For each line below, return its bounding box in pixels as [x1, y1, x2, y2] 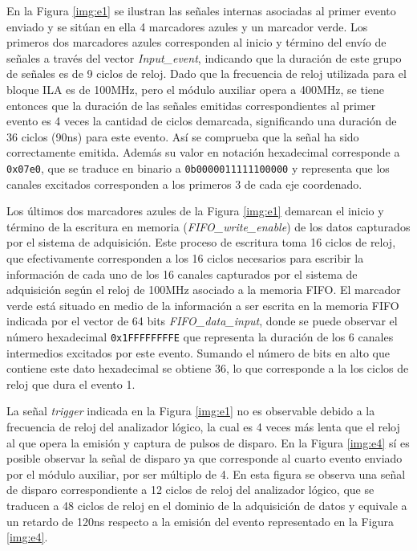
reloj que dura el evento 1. [6, 375, 136, 392]
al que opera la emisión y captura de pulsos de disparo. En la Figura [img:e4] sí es [6, 434, 410, 451]
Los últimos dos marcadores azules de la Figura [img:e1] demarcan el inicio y [6, 202, 384, 219]
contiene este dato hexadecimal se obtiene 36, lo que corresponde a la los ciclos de [6, 360, 409, 377]
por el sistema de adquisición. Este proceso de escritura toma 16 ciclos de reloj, [6, 234, 396, 251]
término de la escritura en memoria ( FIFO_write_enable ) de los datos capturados [6, 218, 411, 235]
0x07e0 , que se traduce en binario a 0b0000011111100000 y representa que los [6, 159, 390, 176]
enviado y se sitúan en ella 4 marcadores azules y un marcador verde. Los [6, 18, 368, 35]
